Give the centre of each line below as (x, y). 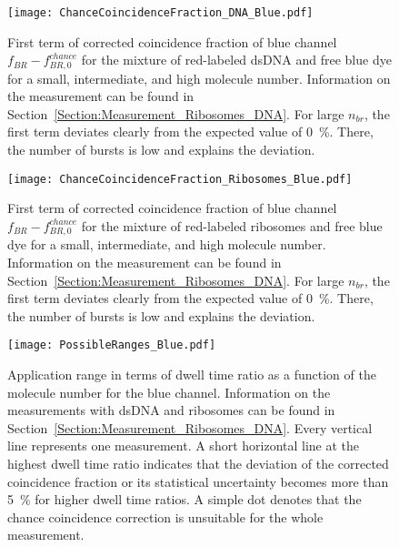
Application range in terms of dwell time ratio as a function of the (192, 374)
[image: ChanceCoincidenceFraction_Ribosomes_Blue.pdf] (180, 179)
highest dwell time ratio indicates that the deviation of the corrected (198, 463)
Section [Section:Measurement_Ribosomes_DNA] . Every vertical (190, 427)
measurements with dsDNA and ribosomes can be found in (171, 410)
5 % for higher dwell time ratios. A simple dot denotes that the (185, 499)
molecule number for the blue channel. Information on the (169, 392)
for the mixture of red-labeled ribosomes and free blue (232, 225)
